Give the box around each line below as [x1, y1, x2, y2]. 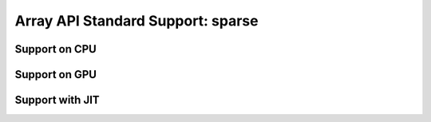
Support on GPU [14, 68, 97, 81]
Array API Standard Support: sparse [14, 12, 259, 30]
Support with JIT [14, 93, 100, 107]
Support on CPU [14, 42, 97, 56]
